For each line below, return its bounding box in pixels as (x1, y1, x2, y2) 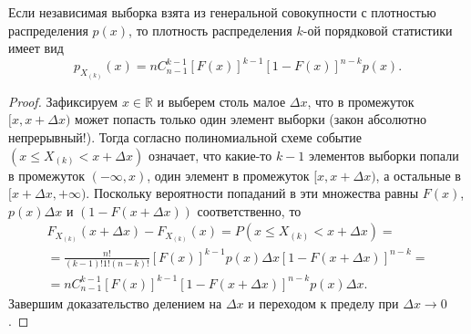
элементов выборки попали (309, 145, 459, 164)
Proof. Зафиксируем (8, 91, 118, 110)
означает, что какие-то (148, 145, 272, 164)
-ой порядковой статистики (302, 20, 453, 39)
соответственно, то (197, 201, 302, 220)
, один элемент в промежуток (147, 165, 310, 184)
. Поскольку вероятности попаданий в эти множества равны (86, 183, 419, 203)
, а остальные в (375, 165, 461, 184)
